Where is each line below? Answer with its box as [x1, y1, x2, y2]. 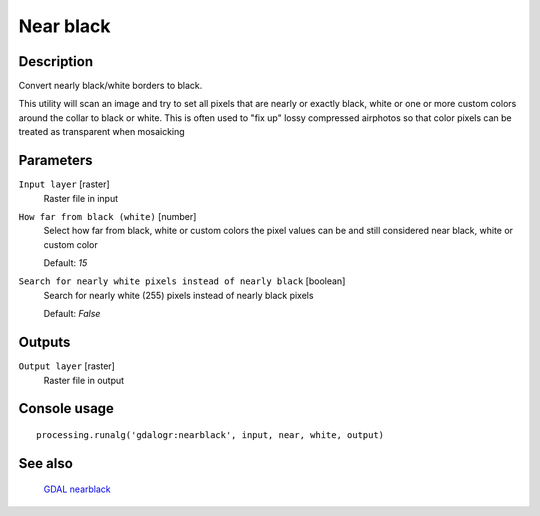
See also [18, 455, 74, 472]
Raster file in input [43, 192, 119, 204]
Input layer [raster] [18, 178, 110, 190]
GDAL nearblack [43, 483, 112, 495]
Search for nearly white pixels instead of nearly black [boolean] [18, 275, 346, 287]
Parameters [18, 152, 93, 169]
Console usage [18, 400, 115, 417]
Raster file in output [43, 374, 125, 386]
